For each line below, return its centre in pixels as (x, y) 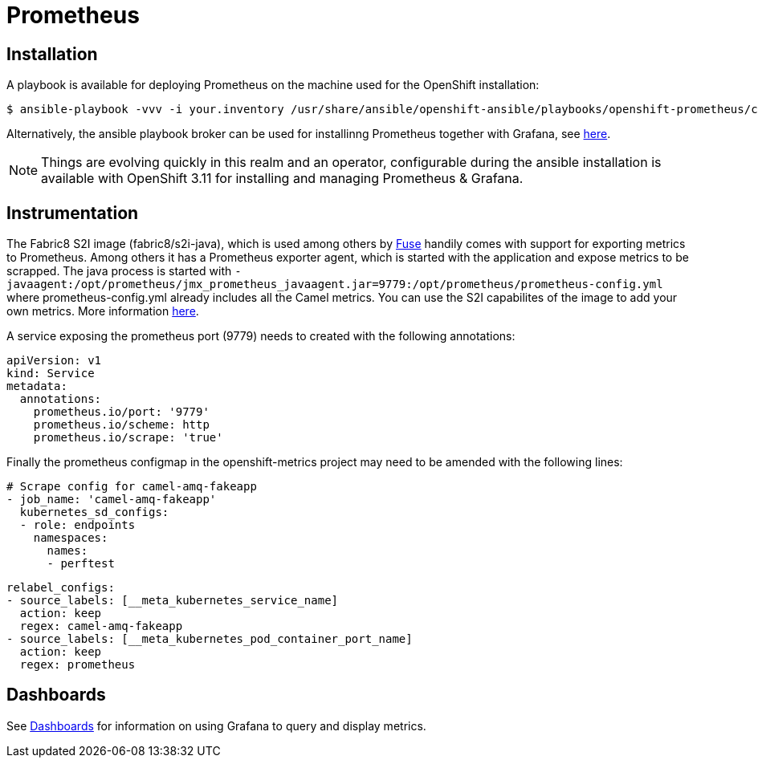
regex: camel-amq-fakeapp (101, 626)
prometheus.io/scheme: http (121, 425)
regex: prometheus (77, 665)
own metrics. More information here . (103, 311)
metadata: (37, 386)
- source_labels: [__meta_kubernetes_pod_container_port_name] (210, 639)
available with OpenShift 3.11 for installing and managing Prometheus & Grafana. (282, 179)
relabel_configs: (61, 588)
